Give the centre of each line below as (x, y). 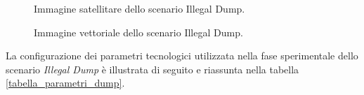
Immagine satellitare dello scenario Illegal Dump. (139, 8)
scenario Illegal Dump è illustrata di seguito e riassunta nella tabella (152, 69)
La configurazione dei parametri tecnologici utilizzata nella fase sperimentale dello (182, 56)
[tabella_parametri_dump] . (65, 83)
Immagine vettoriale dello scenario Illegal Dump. (138, 32)
